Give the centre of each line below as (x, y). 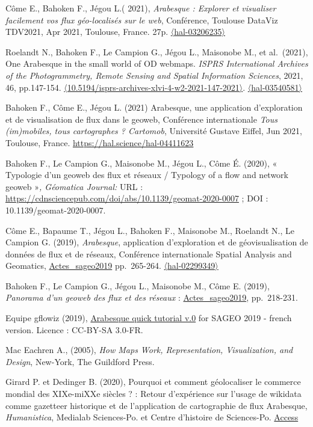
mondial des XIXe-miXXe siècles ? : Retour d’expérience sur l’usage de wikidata (153, 394)
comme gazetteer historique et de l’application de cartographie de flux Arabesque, (156, 405)
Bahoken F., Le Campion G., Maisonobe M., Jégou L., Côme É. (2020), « (141, 163)
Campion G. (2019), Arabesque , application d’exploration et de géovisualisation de (157, 242)
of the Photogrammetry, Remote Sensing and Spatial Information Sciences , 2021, (154, 75)
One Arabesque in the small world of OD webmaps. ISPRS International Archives (157, 63)
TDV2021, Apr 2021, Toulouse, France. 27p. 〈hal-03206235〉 (115, 32)
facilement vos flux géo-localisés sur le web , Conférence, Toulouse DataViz (142, 20)
